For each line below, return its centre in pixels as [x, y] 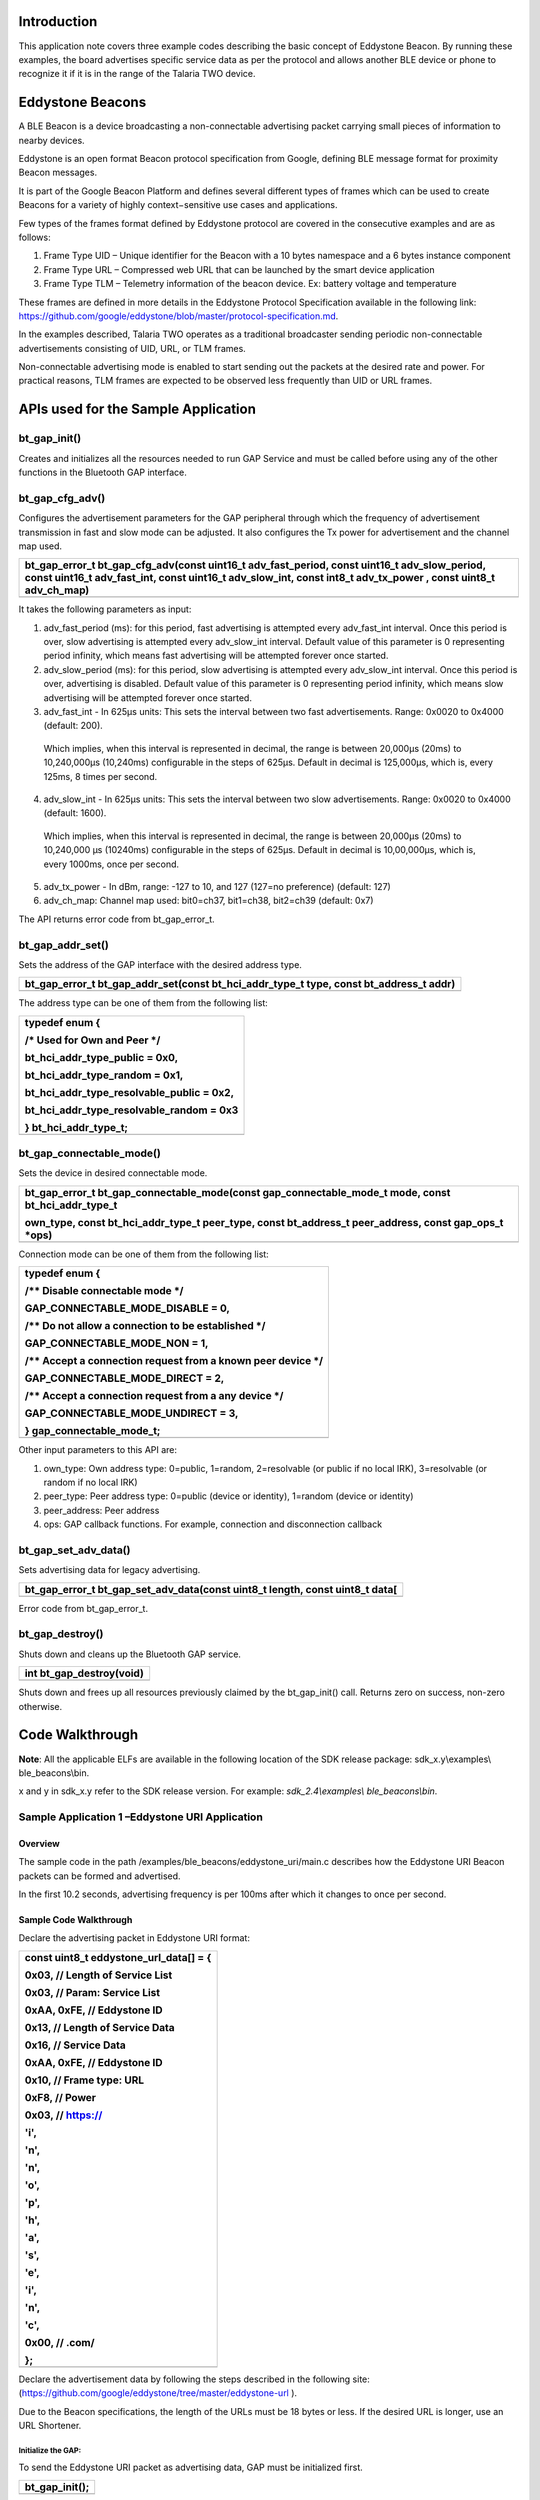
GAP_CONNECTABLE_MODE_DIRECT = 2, [124, 1378]
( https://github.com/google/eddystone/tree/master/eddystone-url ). [158, 2393]
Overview [39, 1843]
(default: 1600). [75, 813]
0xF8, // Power [60, 2097]
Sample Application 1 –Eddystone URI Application [141, 1817]
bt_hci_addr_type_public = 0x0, [101, 1057]
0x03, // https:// [63, 2115]
